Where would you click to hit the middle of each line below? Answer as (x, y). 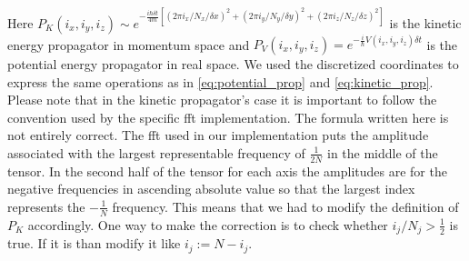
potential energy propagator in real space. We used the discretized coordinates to (233, 64)
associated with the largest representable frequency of (156, 152)
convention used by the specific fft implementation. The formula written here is (228, 117)
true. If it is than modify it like (94, 243)
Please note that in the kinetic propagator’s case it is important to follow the (222, 100)
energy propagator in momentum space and (129, 44)
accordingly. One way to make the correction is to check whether (208, 224)
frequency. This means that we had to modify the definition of (285, 206)
